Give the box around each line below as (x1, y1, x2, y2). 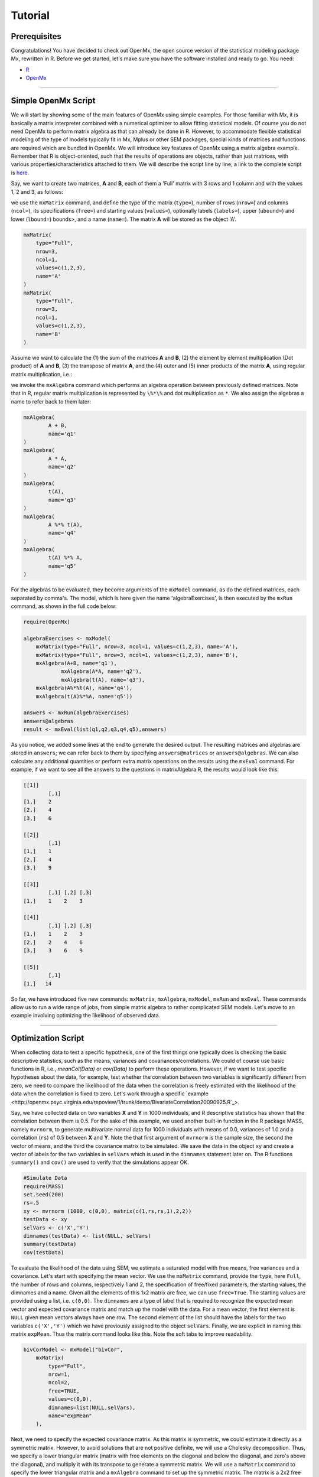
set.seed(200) (23, 1191, 64, 1198)
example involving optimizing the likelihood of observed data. (11, 1012, 161, 1019)
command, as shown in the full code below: (11, 603, 117, 610)
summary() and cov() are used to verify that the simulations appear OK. (11, 1159, 189, 1166)
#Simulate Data (23, 1175, 67, 1182)
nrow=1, (48, 1371, 71, 1378)
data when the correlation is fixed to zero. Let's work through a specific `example (11, 1090, 209, 1097)
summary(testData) (23, 1241, 77, 1248)
